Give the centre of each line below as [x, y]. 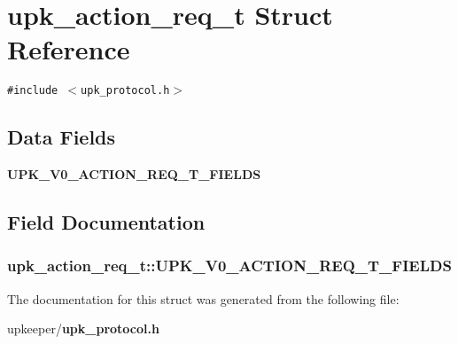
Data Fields [62, 137]
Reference [69, 49]
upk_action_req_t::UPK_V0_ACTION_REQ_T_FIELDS [229, 266]
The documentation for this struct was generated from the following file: [203, 298]
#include [33, 91]
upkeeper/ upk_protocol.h [83, 328]
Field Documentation [106, 222]
